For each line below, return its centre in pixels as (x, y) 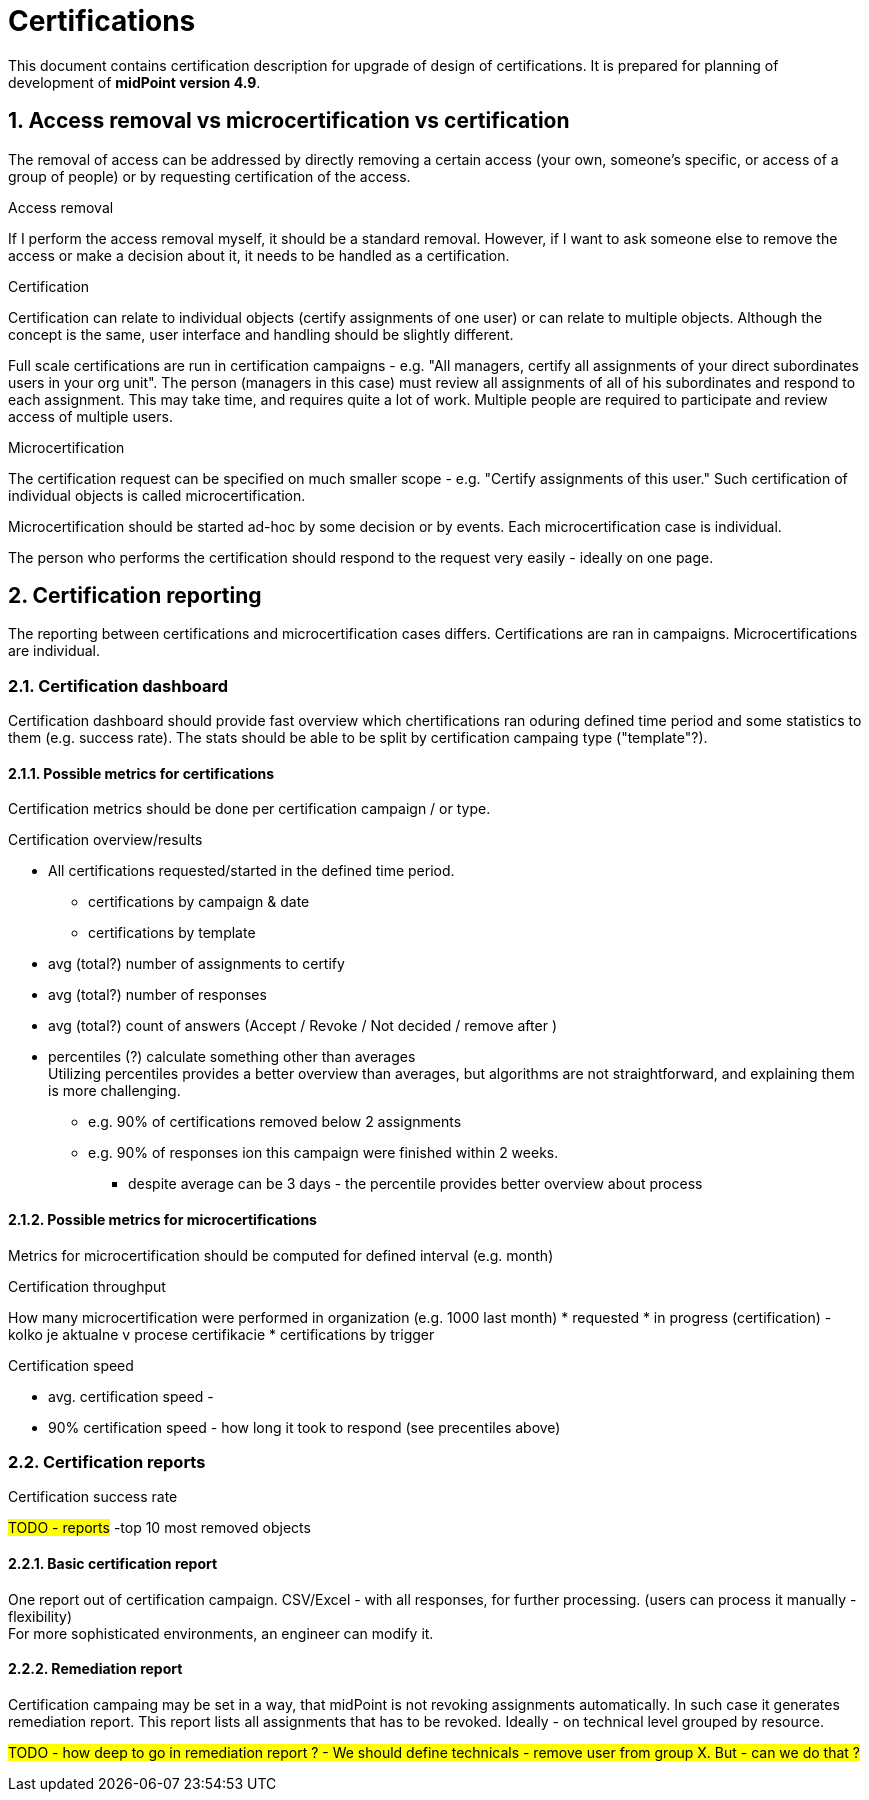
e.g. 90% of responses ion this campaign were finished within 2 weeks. (323, 1153)
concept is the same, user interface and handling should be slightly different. (261, 334)
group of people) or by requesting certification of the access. (209, 176)
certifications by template (172, 933)
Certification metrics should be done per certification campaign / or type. (249, 809)
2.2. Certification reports (107, 1462)
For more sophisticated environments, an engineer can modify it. (221, 1633)
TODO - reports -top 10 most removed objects (159, 1528)
